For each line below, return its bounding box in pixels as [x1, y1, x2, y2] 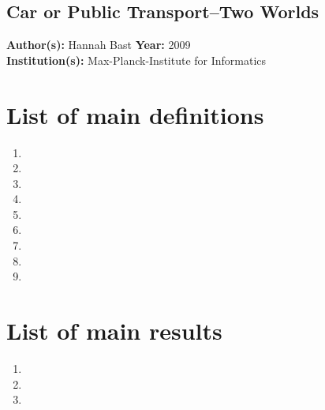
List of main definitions [6, 98, 264, 130]
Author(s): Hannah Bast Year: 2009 [6, 36, 191, 53]
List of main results [6, 314, 222, 347]
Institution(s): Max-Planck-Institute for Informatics [6, 51, 267, 68]
